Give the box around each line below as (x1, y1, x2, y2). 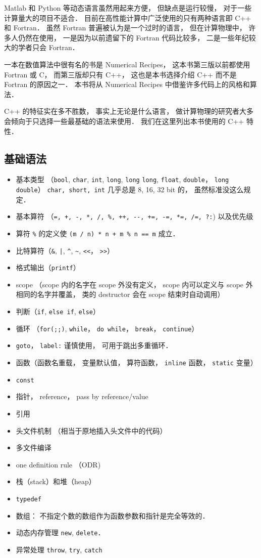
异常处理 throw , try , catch (16, 544, 102, 554)
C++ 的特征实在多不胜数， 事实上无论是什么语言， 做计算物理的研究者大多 (4, 106, 253, 116)
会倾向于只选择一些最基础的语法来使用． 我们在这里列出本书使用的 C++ (4, 115, 244, 126)
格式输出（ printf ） (16, 262, 80, 273)
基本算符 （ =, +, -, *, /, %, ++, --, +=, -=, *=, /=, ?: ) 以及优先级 (16, 211, 253, 222)
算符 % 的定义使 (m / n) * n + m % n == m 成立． (16, 228, 180, 238)
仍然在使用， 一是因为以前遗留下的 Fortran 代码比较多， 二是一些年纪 (18, 32, 249, 42)
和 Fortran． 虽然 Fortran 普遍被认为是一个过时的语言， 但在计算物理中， (4, 22, 246, 33)
